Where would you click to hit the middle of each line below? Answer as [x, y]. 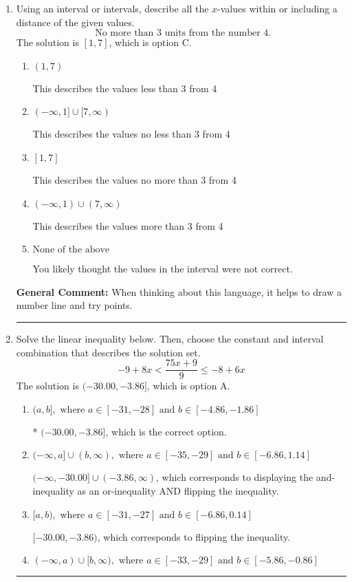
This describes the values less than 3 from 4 [125, 88]
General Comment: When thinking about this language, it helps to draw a [179, 291]
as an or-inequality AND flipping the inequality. [178, 490]
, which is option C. [150, 42]
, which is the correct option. [166, 431]
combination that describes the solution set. [108, 352]
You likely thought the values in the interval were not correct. [163, 269]
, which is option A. [188, 386]
